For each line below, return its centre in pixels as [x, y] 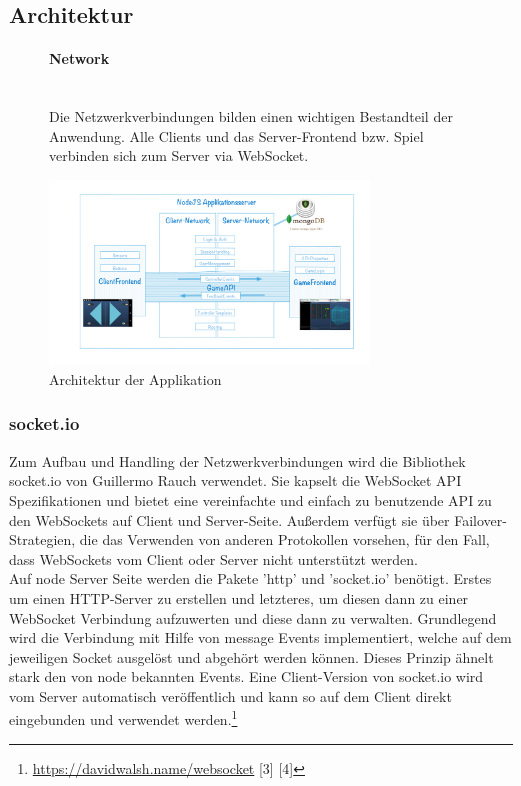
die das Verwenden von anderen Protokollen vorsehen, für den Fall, [284, 539]
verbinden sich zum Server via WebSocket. [179, 155]
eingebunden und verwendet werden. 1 [123, 718]
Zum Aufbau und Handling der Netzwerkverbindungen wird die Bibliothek [237, 460]
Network [79, 58]
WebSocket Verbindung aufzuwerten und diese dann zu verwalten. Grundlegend [253, 617]
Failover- [480, 519]
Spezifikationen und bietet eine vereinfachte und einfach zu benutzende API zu [250, 499]
